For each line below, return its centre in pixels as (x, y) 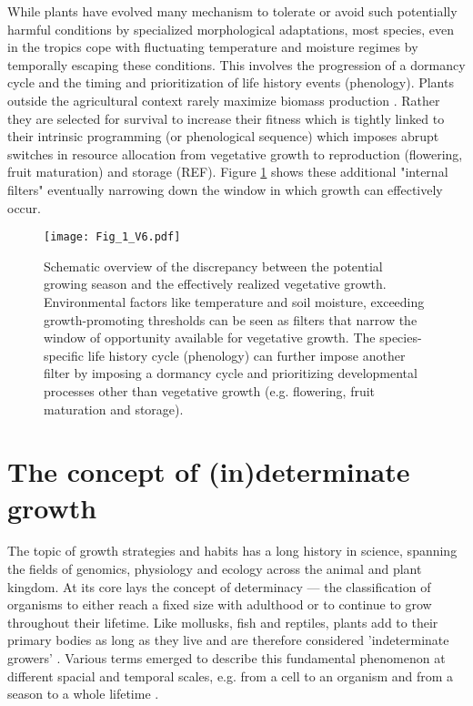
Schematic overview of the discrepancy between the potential (213, 266)
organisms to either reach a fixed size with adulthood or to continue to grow (220, 604)
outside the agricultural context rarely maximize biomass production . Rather (224, 100)
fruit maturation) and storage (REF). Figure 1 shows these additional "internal (228, 172)
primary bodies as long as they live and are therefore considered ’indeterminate (228, 640)
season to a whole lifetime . (83, 694)
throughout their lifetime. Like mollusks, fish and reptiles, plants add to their (223, 622)
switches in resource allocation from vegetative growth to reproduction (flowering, (235, 153)
